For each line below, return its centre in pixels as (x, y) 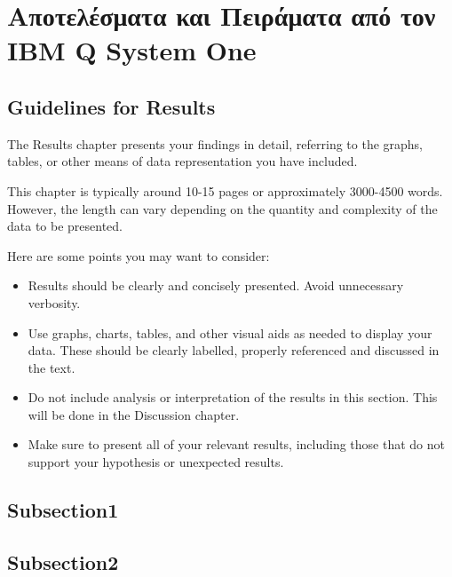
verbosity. (54, 302)
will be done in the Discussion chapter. (134, 414)
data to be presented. (65, 226)
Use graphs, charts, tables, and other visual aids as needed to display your (230, 332)
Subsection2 (63, 561)
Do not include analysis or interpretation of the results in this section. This (233, 397)
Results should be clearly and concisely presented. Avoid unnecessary (216, 285)
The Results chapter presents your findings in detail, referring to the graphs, (215, 143)
